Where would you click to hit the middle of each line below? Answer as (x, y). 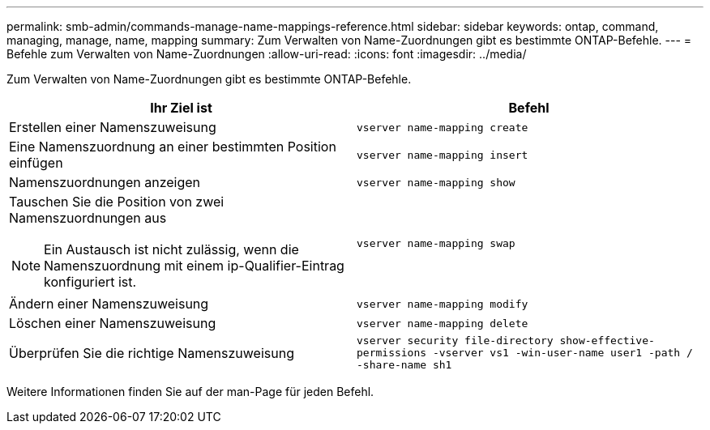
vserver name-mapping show (436, 182)
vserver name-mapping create (443, 127)
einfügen (36, 163)
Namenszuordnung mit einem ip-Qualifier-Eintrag (194, 266)
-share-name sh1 (404, 365)
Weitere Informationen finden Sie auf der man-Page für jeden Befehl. (190, 392)
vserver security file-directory (455, 341)
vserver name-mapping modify (443, 304)
